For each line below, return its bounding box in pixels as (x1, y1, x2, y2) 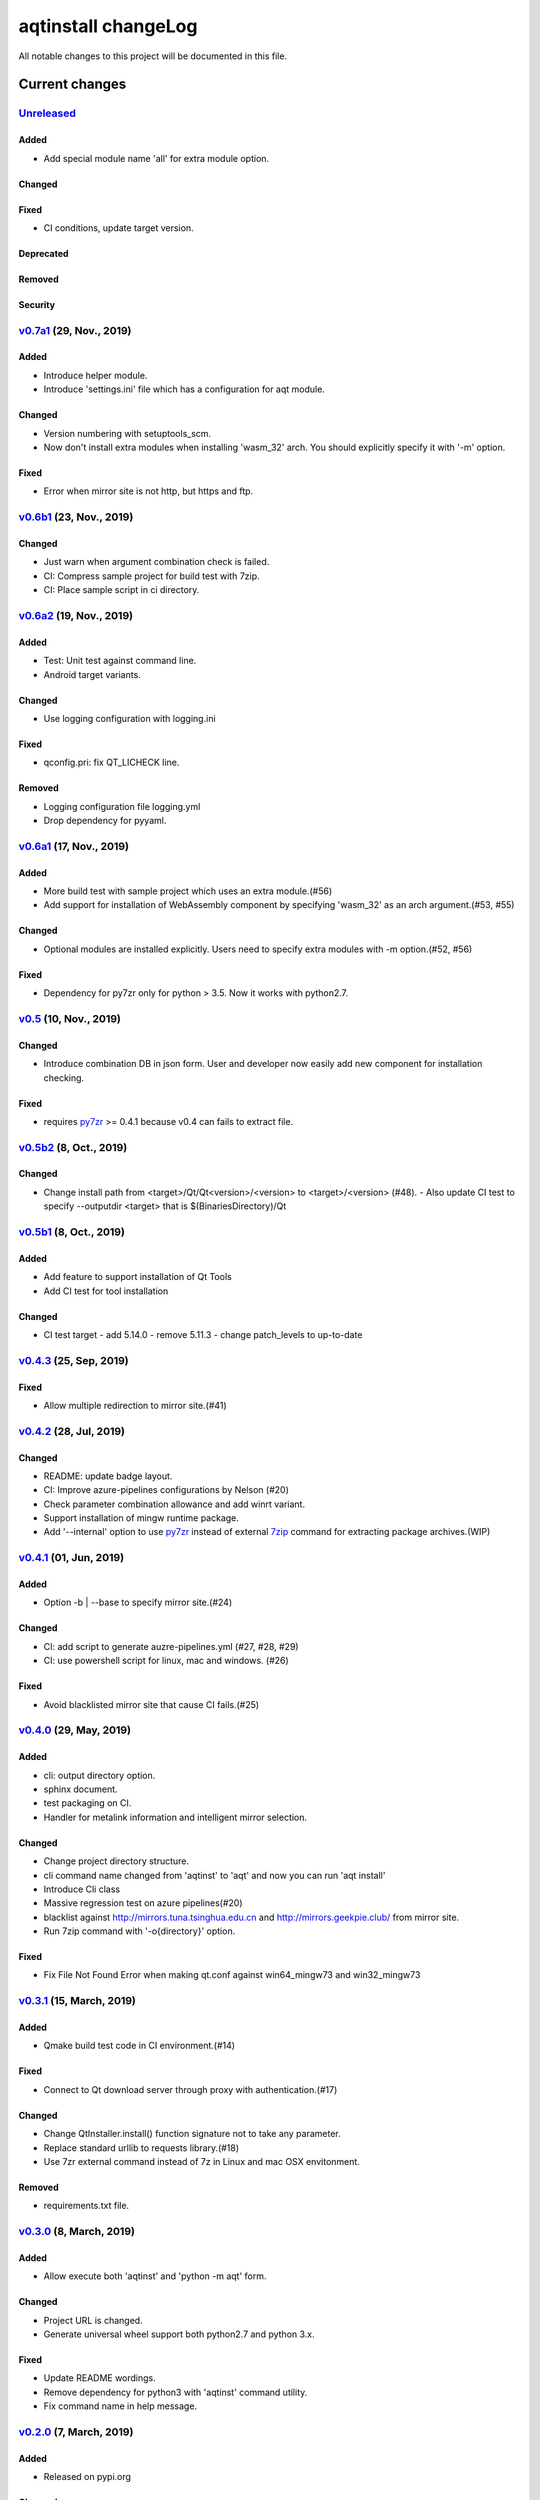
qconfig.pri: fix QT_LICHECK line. (43, 756, 180, 769)
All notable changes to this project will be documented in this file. (18, 50, 288, 62)
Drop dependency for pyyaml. (43, 815, 167, 827)
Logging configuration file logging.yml (43, 800, 201, 812)
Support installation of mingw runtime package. (43, 1512, 240, 1524)
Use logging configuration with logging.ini (43, 712, 216, 724)
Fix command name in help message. (43, 2400, 198, 2412)
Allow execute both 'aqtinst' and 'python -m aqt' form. (43, 2270, 267, 2282)
